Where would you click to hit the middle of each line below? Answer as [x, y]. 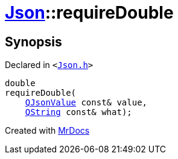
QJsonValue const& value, [86, 103]
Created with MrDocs [47, 131]
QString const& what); [78, 112]
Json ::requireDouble [89, 13]
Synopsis [33, 42]
